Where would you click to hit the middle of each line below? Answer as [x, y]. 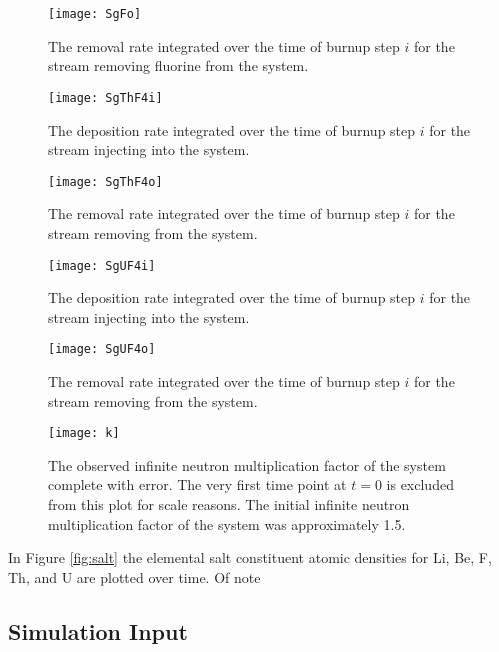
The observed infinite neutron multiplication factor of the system [247, 464]
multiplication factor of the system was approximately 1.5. [227, 523]
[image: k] [84, 433]
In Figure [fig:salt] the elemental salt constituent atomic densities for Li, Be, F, [250, 557]
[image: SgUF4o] [102, 349]
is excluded [420, 484]
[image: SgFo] [95, 14]
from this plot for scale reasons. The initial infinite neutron [229, 504]
